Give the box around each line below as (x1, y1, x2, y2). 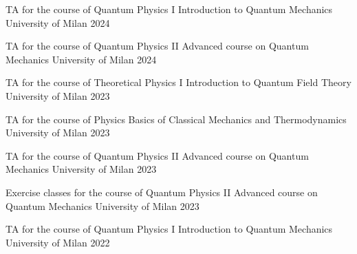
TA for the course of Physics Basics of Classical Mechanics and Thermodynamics (6, 112, 347, 126)
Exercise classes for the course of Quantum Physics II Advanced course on (6, 184, 318, 199)
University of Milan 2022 (6, 235, 110, 249)
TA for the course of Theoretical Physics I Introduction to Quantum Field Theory (6, 75, 351, 89)
